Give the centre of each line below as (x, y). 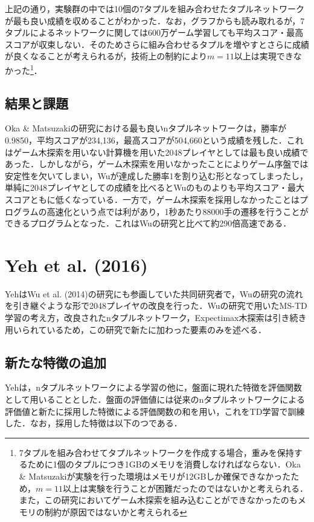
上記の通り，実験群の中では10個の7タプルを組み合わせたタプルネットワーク (155, 8)
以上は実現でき (264, 56)
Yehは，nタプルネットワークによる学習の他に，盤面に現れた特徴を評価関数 (153, 387)
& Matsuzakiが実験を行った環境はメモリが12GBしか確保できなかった (155, 476)
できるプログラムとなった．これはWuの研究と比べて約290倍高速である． (148, 223)
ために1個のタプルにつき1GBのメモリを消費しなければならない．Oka (164, 464)
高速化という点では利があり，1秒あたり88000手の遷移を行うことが (178, 211)
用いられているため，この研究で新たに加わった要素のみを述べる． (136, 329)
